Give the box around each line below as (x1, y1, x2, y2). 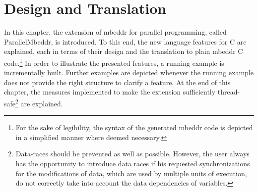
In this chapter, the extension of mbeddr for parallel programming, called (4, 27, 227, 37)
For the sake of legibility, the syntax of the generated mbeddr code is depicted (15, 122, 253, 133)
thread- (217, 87, 240, 97)
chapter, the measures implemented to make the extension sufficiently (4, 87, 216, 97)
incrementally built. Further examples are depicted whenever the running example (4, 67, 254, 78)
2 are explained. (15, 96, 63, 108)
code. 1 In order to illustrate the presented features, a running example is (4, 56, 224, 68)
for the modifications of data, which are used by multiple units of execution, (15, 168, 247, 178)
